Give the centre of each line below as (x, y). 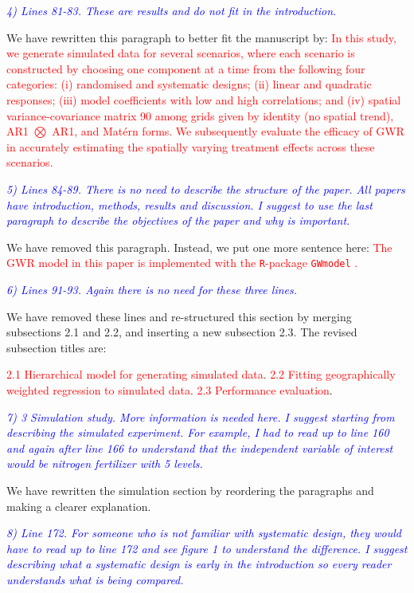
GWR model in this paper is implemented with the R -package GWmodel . (182, 263)
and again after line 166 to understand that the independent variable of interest (200, 448)
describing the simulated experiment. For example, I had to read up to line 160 (198, 432)
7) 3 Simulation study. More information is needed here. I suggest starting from (201, 416)
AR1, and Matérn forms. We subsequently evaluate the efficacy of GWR (228, 131)
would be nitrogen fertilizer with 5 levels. (105, 463)
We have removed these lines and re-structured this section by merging (179, 316)
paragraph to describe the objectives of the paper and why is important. (178, 220)
